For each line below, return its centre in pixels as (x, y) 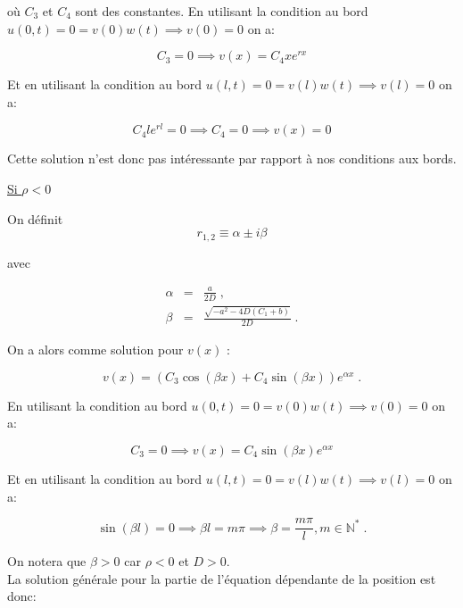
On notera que (47, 561)
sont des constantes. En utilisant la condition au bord (222, 11)
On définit (35, 218)
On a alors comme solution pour (95, 350)
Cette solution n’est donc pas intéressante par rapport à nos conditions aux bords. (232, 158)
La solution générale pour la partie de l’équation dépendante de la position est (222, 578)
